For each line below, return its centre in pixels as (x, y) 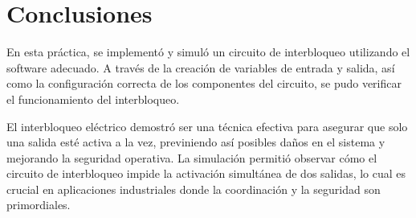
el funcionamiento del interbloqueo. (93, 99)
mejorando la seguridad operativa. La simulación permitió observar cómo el (192, 157)
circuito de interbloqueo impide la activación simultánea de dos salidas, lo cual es (206, 173)
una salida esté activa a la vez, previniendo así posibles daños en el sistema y (196, 142)
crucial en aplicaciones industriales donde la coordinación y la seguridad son (194, 189)
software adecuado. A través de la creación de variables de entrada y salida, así (201, 67)
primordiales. (39, 205)
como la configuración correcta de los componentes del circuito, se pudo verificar (204, 83)
